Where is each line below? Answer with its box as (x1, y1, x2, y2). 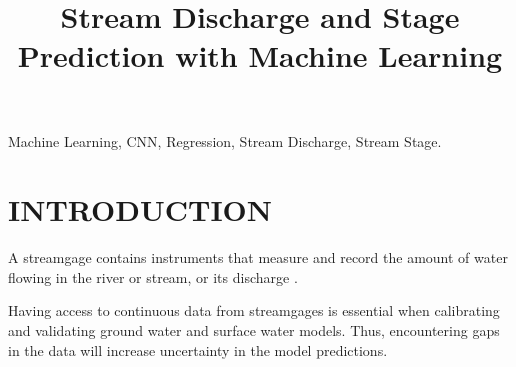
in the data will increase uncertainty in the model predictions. (8, 339, 388, 360)
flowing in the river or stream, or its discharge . (8, 266, 298, 287)
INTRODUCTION (8, 189, 273, 230)
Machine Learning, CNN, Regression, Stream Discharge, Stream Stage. (8, 130, 442, 151)
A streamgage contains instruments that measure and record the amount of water (8, 247, 508, 268)
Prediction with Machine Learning (17, 35, 503, 76)
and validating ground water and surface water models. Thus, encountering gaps (8, 320, 500, 341)
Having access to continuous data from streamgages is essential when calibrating (8, 300, 500, 321)
